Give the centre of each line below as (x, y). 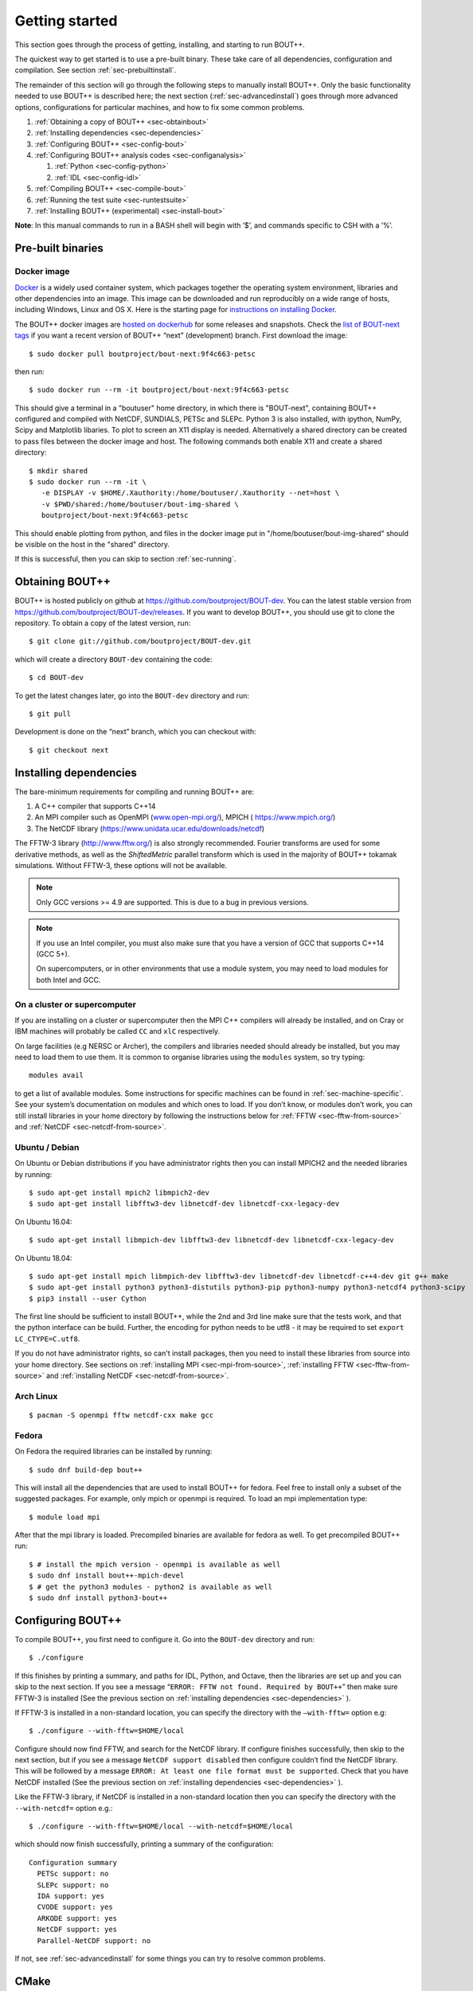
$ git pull (50, 714)
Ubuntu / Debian (47, 1147)
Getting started (66, 21)
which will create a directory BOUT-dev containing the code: (113, 659)
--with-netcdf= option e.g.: (64, 1808)
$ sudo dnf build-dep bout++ (86, 1470)
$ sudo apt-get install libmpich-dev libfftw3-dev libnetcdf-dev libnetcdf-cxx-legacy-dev (211, 1240)
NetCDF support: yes (77, 1930)
